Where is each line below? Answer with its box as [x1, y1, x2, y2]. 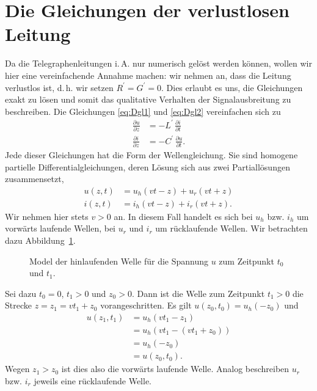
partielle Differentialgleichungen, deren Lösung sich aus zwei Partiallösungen [5, 160, 290, 173]
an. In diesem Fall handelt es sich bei [114, 210, 253, 222]
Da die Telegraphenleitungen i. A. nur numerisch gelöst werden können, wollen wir [5, 57, 312, 70]
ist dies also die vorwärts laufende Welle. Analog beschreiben [61, 362, 290, 375]
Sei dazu [5, 287, 37, 299]
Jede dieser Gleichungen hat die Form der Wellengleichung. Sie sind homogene [5, 148, 298, 161]
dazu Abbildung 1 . [5, 234, 76, 246]
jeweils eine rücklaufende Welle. [34, 374, 151, 387]
